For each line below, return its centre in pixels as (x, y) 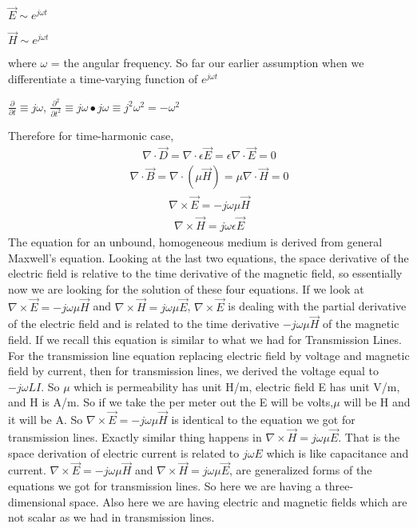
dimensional (37, 501)
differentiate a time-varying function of (103, 79)
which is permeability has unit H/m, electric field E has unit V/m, (237, 386)
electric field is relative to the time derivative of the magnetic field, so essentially (205, 273)
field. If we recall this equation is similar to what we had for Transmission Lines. (205, 339)
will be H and (377, 402)
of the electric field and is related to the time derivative (144, 324)
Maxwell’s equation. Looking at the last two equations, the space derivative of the (208, 257)
